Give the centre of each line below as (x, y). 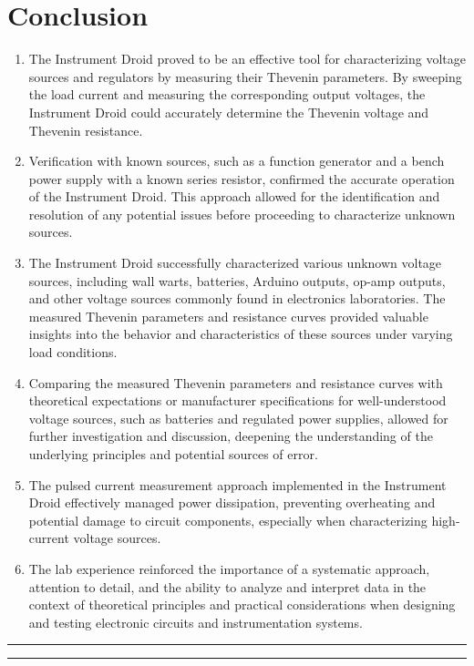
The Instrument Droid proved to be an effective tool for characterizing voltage (247, 59)
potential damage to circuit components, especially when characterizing (228, 520)
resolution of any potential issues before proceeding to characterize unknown (242, 214)
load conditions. (73, 352)
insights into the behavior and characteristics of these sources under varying (241, 334)
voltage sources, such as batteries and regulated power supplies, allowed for (238, 418)
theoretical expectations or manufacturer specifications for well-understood (237, 400)
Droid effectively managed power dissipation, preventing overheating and (232, 502)
